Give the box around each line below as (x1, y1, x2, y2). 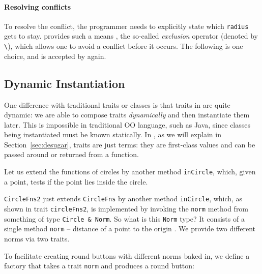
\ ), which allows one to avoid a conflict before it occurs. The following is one (4, 41, 243, 51)
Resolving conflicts (4, 1, 71, 12)
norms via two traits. (4, 233, 70, 243)
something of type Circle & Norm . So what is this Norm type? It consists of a (4, 213, 245, 224)
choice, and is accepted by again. (4, 50, 106, 61)
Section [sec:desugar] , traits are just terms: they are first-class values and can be (4, 139, 255, 149)
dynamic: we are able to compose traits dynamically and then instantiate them (4, 109, 250, 120)
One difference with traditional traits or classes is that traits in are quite (4, 99, 230, 110)
